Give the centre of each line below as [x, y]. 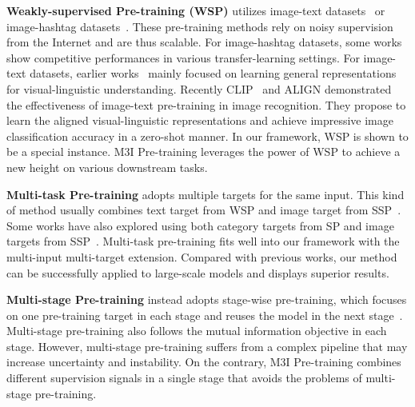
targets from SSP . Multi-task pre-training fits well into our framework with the [203, 241]
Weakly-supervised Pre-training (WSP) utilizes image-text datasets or [196, 10]
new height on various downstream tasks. [107, 167]
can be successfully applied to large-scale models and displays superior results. [198, 272]
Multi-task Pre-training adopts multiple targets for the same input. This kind [206, 194]
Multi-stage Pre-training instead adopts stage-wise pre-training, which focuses [207, 299]
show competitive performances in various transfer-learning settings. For [183, 57]
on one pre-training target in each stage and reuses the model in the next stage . [205, 315]
